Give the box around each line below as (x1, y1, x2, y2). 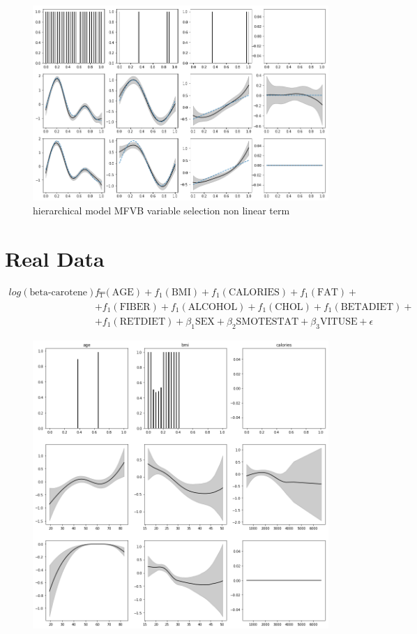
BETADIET (340, 302, 394, 312)
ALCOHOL (188, 302, 238, 312)
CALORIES (228, 287, 280, 297)
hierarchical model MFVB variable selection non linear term (33, 203, 290, 218)
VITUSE (319, 316, 358, 327)
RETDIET (119, 316, 165, 327)
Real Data (5, 244, 105, 272)
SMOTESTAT (236, 316, 299, 327)
